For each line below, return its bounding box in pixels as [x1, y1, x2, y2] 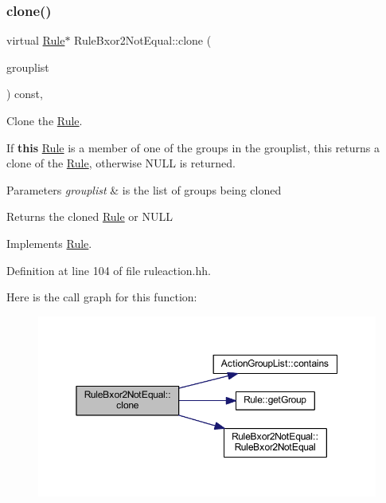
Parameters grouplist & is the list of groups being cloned [6, 181, 282, 198]
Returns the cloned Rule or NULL [6, 208, 173, 225]
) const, [6, 85, 43, 102]
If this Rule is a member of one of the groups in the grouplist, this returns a [6, 139, 380, 155]
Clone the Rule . [6, 112, 83, 128]
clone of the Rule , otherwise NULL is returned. [6, 155, 236, 171]
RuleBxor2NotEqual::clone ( [74, 32, 212, 49]
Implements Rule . [6, 234, 92, 251]
